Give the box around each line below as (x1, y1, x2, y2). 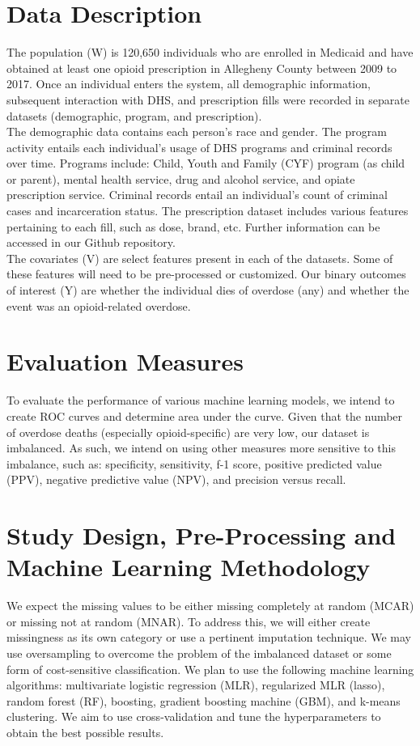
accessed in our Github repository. (6, 234, 176, 251)
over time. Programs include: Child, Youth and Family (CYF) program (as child (6, 155, 405, 172)
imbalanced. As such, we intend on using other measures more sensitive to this (6, 439, 396, 456)
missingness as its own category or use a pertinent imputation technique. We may (6, 629, 411, 646)
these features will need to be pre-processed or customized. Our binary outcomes (6, 265, 406, 282)
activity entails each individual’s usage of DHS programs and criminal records (6, 138, 392, 155)
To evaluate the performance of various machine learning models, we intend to (6, 392, 395, 409)
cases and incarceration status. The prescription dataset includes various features (6, 202, 409, 219)
